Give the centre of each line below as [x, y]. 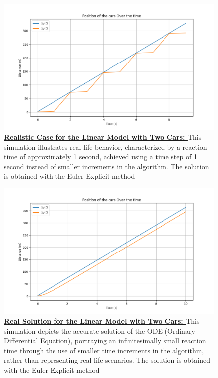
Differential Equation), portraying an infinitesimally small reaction [105, 341]
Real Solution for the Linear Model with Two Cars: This [102, 321]
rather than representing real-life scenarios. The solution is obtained [107, 360]
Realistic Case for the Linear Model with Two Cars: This [103, 137]
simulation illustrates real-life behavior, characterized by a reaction [106, 147]
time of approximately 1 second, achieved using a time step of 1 [101, 157]
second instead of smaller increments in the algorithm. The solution [107, 166]
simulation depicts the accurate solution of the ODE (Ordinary [100, 331]
